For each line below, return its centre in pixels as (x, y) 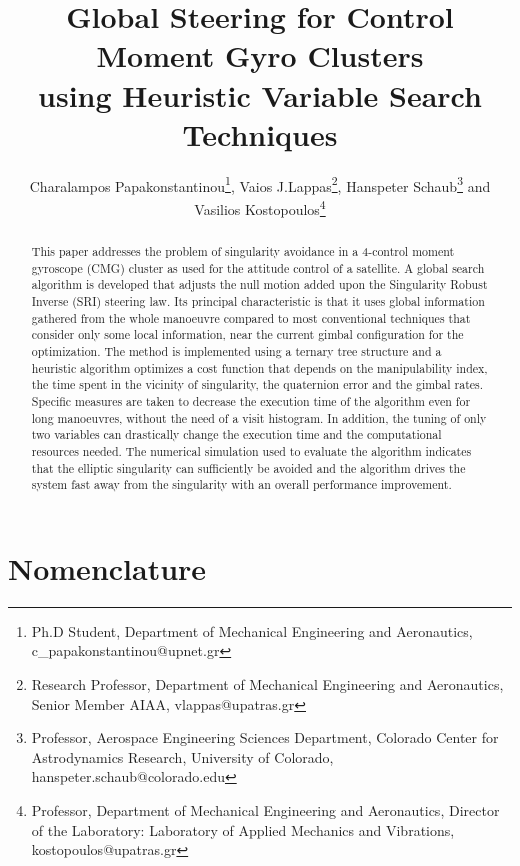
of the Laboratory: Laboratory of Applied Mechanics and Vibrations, (243, 829)
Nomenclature (107, 567)
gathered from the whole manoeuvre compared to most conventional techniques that (251, 317)
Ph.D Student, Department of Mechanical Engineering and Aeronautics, (252, 630)
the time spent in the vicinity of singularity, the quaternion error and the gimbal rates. (257, 384)
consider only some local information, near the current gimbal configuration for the (247, 334)
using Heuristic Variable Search (260, 94)
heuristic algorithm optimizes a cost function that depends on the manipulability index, (259, 367)
